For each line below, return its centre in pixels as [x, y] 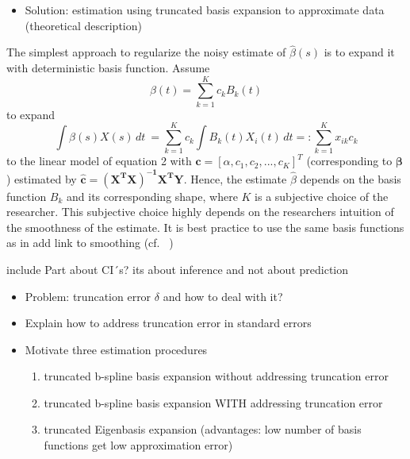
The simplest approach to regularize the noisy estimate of [146, 52]
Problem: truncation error [88, 296]
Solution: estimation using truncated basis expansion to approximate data [205, 10]
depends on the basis [351, 178]
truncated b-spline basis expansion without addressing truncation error [216, 376]
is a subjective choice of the [322, 196]
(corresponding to [349, 161]
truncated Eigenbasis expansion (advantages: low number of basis [203, 429]
